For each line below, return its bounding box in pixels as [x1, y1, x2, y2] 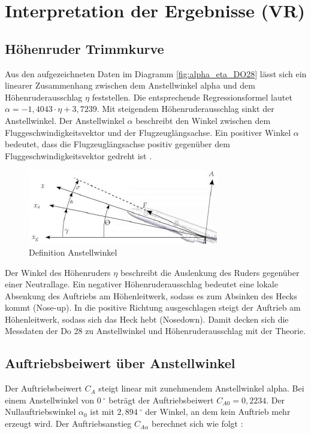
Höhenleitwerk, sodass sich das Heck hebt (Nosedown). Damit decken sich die [5, 312, 289, 325]
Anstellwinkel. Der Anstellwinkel [5, 114, 125, 126]
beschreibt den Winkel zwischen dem [135, 114, 271, 126]
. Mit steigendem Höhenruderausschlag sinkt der [96, 102, 274, 115]
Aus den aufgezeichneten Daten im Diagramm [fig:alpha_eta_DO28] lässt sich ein [5, 67, 307, 80]
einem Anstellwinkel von [5, 393, 95, 406]
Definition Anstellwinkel [29, 245, 117, 258]
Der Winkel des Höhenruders [5, 266, 111, 278]
